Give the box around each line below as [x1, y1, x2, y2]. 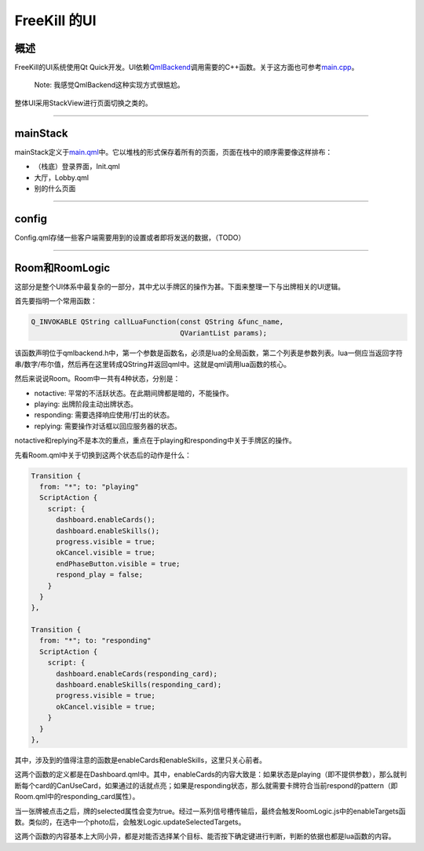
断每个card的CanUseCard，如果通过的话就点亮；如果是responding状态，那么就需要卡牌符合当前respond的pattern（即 [14, 780, 398, 790]
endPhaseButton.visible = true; [56, 559, 181, 568]
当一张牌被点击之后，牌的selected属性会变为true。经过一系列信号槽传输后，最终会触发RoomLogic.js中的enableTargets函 [14, 806, 406, 816]
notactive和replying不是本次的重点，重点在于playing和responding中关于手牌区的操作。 [14, 436, 296, 446]
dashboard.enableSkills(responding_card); [56, 680, 222, 689]
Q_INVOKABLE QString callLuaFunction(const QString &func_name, [31, 317, 284, 326]
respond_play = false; [56, 570, 144, 579]
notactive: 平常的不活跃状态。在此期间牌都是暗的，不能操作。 [34, 388, 233, 398]
